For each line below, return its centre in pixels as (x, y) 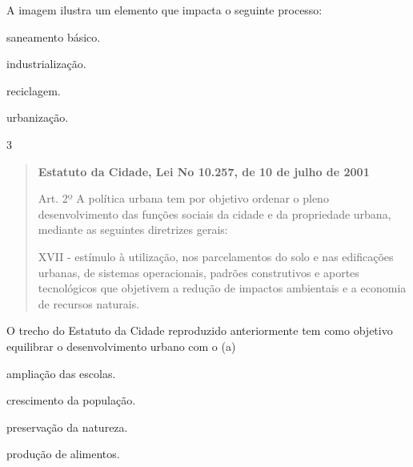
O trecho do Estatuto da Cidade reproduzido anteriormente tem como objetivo (200, 330)
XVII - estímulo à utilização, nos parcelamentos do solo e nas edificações (216, 256)
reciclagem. (34, 90)
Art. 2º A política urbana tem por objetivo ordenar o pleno (183, 198)
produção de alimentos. (63, 454)
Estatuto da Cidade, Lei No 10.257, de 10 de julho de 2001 (204, 171)
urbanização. (38, 117)
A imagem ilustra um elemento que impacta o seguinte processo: (164, 10)
